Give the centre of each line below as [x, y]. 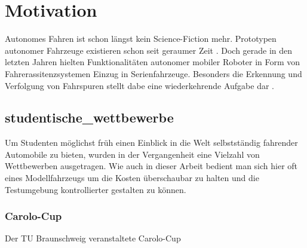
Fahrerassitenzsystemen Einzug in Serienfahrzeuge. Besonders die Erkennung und [153, 73]
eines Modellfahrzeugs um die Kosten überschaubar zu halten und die [132, 178]
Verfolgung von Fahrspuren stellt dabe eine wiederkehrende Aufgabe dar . [139, 85]
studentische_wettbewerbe [89, 117]
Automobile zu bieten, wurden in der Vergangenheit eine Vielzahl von [132, 154]
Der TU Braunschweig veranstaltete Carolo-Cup [93, 238]
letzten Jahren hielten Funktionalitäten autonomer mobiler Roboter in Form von [153, 62]
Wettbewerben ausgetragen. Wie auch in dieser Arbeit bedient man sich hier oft [151, 166]
